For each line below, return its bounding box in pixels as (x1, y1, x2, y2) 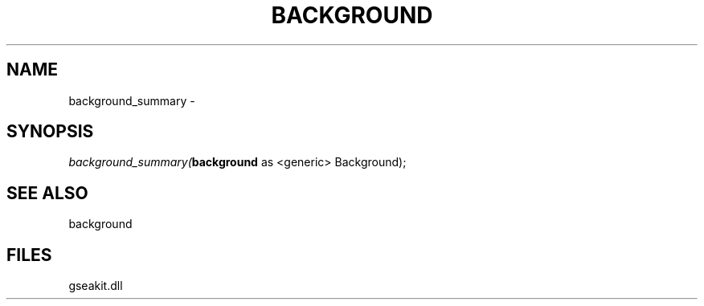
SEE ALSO (6, 182, 88, 203)
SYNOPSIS (6, 121, 94, 142)
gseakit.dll (68, 279, 123, 293)
